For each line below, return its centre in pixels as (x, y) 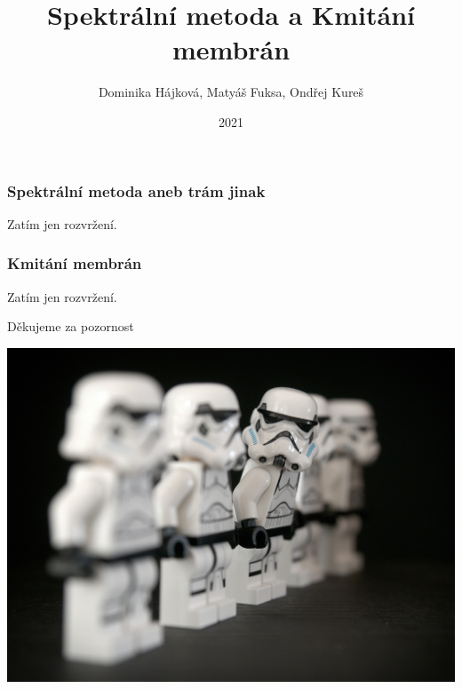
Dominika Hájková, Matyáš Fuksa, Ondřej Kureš (231, 92)
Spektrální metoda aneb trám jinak (136, 190)
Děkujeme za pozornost (71, 326)
